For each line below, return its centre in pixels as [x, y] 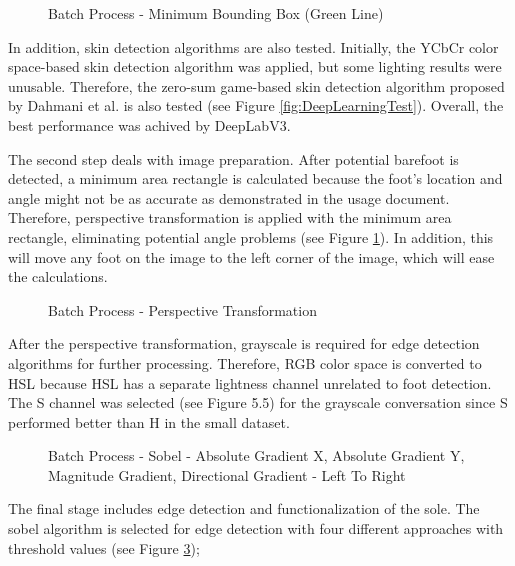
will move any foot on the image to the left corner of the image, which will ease [251, 256]
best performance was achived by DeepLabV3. [149, 124]
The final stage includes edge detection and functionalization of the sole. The [244, 508]
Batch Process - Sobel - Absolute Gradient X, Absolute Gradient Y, [256, 455]
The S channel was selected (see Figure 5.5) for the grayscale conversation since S [258, 402]
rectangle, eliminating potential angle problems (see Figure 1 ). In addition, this [251, 236]
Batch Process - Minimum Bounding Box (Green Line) [216, 13]
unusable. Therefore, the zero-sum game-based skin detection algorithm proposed [256, 85]
